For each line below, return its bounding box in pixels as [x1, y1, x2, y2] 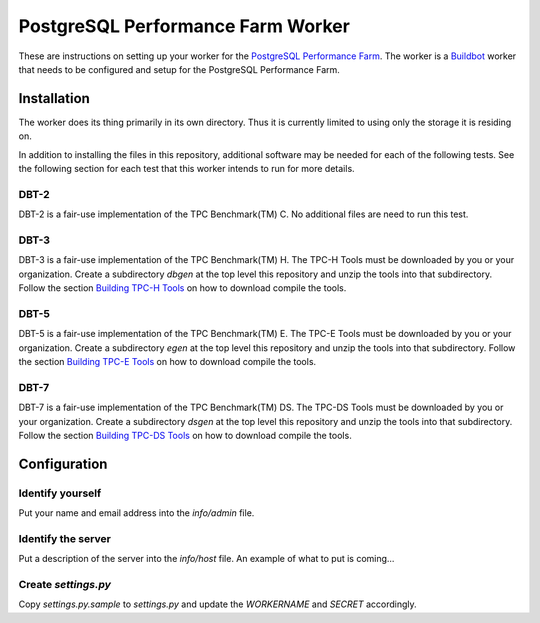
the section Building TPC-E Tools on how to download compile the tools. [18, 356, 317, 367]
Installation [18, 90, 90, 107]
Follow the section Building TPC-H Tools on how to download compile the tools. [18, 282, 347, 294]
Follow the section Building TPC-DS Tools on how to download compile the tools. [18, 429, 352, 441]
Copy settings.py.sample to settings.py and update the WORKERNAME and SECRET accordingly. [18, 598, 417, 610]
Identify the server [18, 531, 112, 545]
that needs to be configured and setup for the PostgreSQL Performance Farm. [18, 63, 340, 75]
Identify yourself [18, 486, 102, 500]
